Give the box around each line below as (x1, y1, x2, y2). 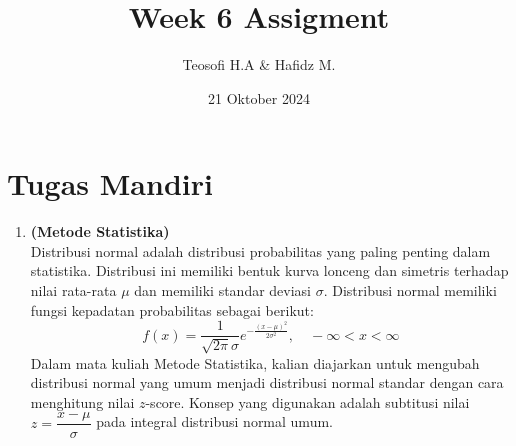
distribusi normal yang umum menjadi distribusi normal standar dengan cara (30, 372, 504, 393)
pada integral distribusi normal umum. (96, 411, 333, 432)
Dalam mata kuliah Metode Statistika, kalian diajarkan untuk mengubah (30, 352, 480, 373)
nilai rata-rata (30, 280, 117, 301)
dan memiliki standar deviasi (134, 280, 312, 301)
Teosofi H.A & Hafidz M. (182, 54, 336, 75)
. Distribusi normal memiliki (323, 280, 497, 301)
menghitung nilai (30, 391, 135, 412)
